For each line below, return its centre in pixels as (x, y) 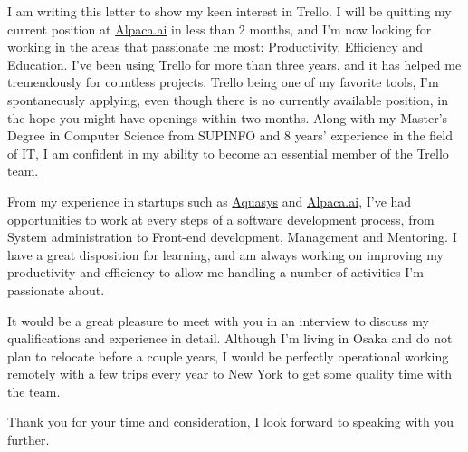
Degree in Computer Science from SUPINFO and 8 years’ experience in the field (230, 135)
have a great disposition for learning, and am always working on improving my (225, 254)
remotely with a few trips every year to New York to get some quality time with (230, 374)
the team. (34, 391)
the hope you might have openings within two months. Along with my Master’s (228, 117)
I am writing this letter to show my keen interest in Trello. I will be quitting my (229, 11)
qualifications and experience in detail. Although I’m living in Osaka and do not (230, 338)
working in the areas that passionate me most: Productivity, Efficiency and (215, 47)
